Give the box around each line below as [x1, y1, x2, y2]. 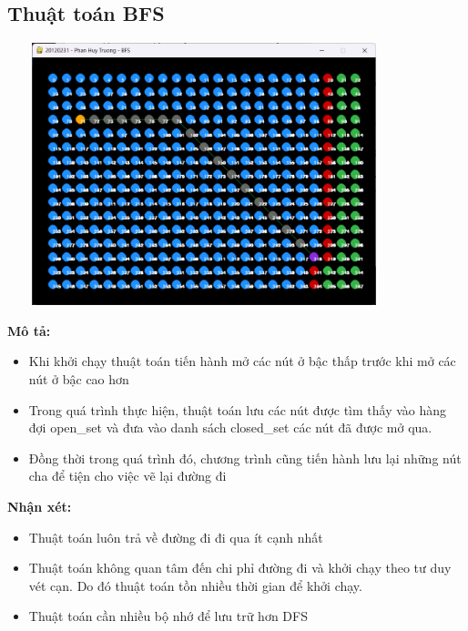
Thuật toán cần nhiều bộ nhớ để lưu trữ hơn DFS [28, 606, 308, 626]
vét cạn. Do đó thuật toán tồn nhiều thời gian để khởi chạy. [28, 575, 362, 595]
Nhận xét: [7, 496, 72, 515]
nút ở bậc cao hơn [28, 369, 129, 388]
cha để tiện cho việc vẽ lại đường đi [28, 466, 227, 485]
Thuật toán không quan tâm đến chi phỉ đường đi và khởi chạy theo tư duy [28, 558, 452, 577]
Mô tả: [7, 321, 51, 340]
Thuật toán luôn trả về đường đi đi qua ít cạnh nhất [28, 527, 323, 546]
